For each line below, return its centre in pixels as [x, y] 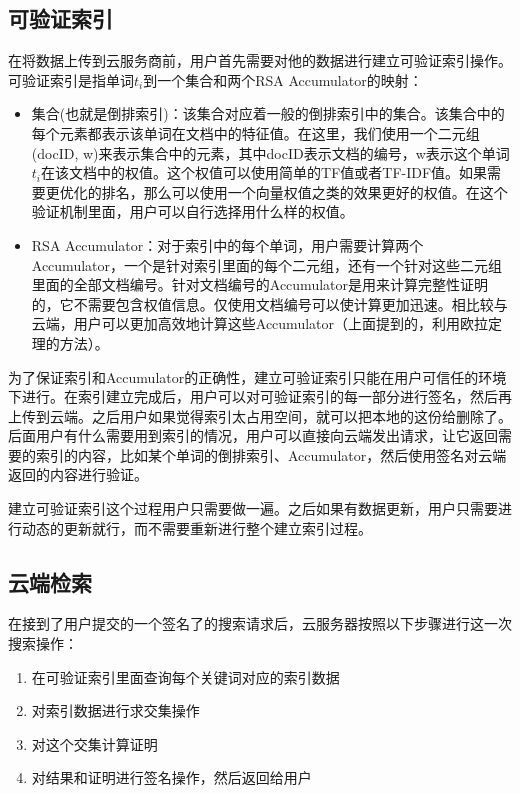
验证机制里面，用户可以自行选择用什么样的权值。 [192, 211]
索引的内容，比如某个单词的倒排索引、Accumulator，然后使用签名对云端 [271, 454]
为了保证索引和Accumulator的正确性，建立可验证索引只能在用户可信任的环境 [257, 376]
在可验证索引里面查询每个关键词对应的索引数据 [185, 676]
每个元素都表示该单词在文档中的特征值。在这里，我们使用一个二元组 [255, 132]
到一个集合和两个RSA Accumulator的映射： [283, 79]
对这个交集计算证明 [94, 743]
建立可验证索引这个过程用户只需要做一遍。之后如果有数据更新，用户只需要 [253, 508]
